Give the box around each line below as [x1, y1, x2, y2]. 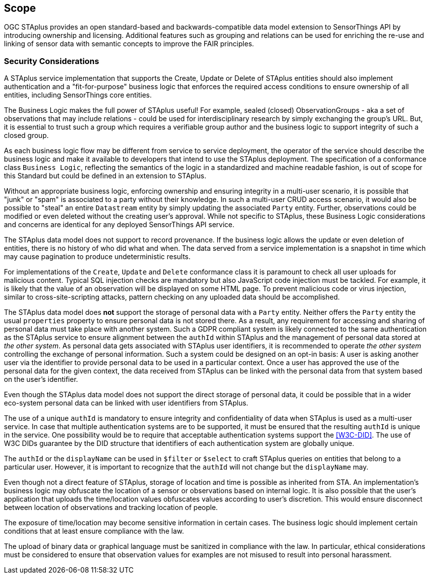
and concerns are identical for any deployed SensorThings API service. [4, 220, 234, 229]
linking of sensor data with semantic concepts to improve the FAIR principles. [4, 39, 254, 48]
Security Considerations [4, 56, 99, 66]
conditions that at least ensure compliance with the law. [4, 527, 184, 536]
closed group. [4, 131, 49, 140]
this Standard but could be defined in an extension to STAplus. [4, 171, 206, 180]
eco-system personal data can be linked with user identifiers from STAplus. [4, 399, 248, 408]
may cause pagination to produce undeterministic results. [4, 252, 191, 261]
